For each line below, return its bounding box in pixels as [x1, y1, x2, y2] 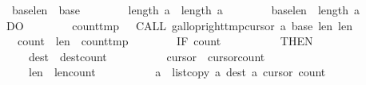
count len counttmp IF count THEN [17, 33, 313, 49]
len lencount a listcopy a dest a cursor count [28, 64, 326, 80]
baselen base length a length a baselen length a [11, 2, 360, 17]
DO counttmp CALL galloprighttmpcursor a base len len [6, 17, 352, 33]
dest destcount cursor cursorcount [28, 48, 265, 64]
